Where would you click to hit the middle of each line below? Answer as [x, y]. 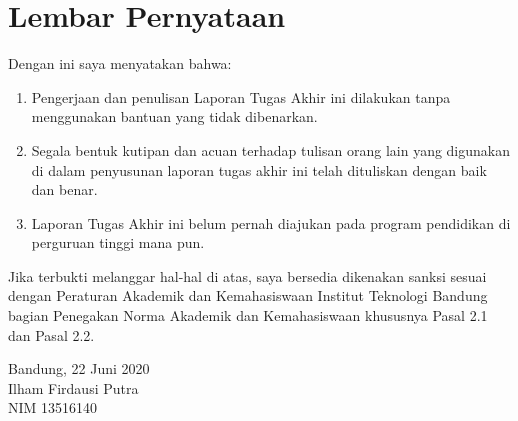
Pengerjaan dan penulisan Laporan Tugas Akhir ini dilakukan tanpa [241, 96]
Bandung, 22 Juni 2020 [79, 368]
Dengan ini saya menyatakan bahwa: [120, 63]
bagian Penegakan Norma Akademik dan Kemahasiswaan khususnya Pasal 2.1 [248, 315]
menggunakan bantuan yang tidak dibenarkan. [174, 116]
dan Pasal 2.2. [51, 334]
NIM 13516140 [53, 407]
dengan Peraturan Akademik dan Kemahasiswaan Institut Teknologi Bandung [248, 295]
